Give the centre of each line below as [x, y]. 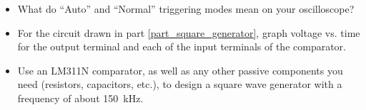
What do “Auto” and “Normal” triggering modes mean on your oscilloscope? [186, 9]
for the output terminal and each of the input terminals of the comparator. [182, 46]
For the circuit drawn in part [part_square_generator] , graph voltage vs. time [189, 32]
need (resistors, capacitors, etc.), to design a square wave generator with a [180, 84]
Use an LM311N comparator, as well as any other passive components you [180, 70]
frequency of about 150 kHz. [80, 98]
